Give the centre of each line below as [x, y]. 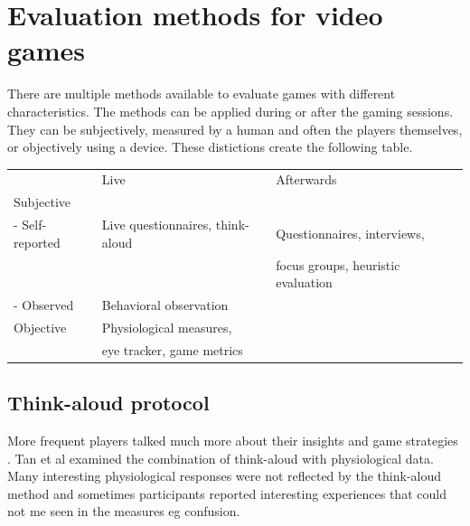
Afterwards [306, 179]
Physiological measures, [167, 327]
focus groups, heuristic [338, 264]
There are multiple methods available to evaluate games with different [202, 94]
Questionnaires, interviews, [350, 233]
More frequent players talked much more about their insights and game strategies [233, 440]
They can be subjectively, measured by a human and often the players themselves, [235, 129]
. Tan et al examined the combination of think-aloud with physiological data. [221, 458]
